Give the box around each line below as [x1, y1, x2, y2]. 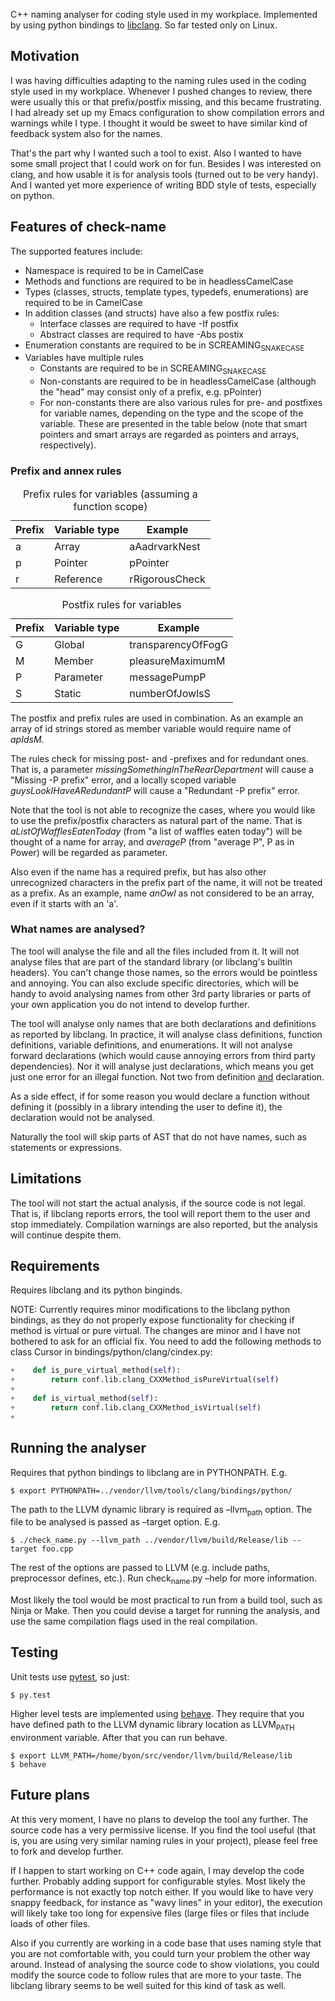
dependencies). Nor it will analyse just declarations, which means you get [10, 1060, 314, 1072]
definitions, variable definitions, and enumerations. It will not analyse [10, 1039, 293, 1051]
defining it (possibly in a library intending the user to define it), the [10, 1100, 283, 1113]
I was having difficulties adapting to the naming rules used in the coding [10, 74, 307, 86]
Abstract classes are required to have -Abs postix [39, 328, 245, 340]
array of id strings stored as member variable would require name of [10, 722, 292, 734]
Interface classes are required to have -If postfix [39, 317, 239, 329]
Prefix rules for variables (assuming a [23, 487, 198, 501]
